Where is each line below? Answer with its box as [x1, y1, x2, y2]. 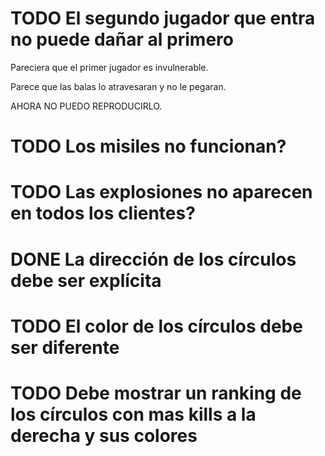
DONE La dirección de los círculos [10, 248, 297, 271]
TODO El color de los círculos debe [10, 315, 303, 337]
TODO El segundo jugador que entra [10, 7, 316, 30]
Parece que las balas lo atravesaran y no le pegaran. [10, 80, 227, 92]
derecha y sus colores [10, 424, 198, 447]
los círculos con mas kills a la [10, 403, 257, 426]
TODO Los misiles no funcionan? [10, 135, 287, 158]
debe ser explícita [10, 269, 162, 292]
